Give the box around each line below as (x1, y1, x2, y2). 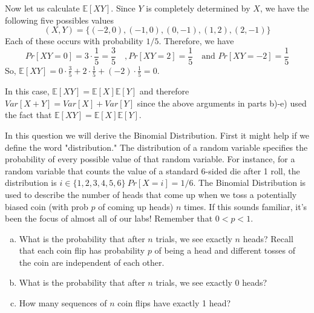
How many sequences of (19, 297, 107, 309)
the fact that (5, 108, 52, 121)
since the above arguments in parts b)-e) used (137, 96, 307, 109)
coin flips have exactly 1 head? (117, 297, 231, 309)
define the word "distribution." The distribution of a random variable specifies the (5, 140, 308, 153)
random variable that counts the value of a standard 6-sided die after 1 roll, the (5, 164, 300, 177)
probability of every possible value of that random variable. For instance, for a (5, 153, 295, 165)
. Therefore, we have (159, 35, 234, 47)
